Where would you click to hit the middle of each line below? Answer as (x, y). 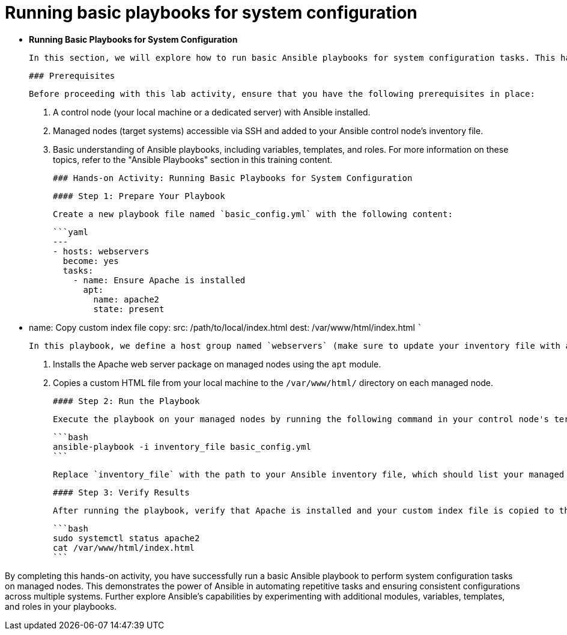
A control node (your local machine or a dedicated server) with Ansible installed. (212, 112)
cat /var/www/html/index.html (124, 548)
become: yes (91, 261)
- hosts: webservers (101, 251)
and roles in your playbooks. (61, 606)
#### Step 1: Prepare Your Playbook (139, 196)
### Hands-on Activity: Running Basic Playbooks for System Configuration (233, 178)
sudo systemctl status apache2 (126, 538)
